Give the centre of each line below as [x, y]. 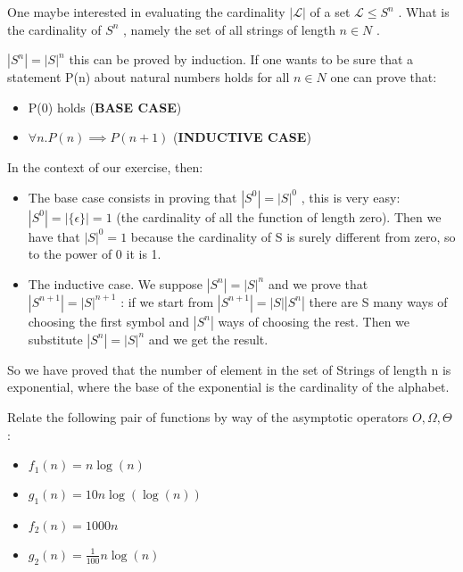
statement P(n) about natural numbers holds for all [149, 77]
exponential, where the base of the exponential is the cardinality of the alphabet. [228, 387]
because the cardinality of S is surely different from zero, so [293, 236]
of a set [330, 12]
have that [54, 236]
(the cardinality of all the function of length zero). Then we [279, 216]
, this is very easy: [351, 197]
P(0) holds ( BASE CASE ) [105, 107]
